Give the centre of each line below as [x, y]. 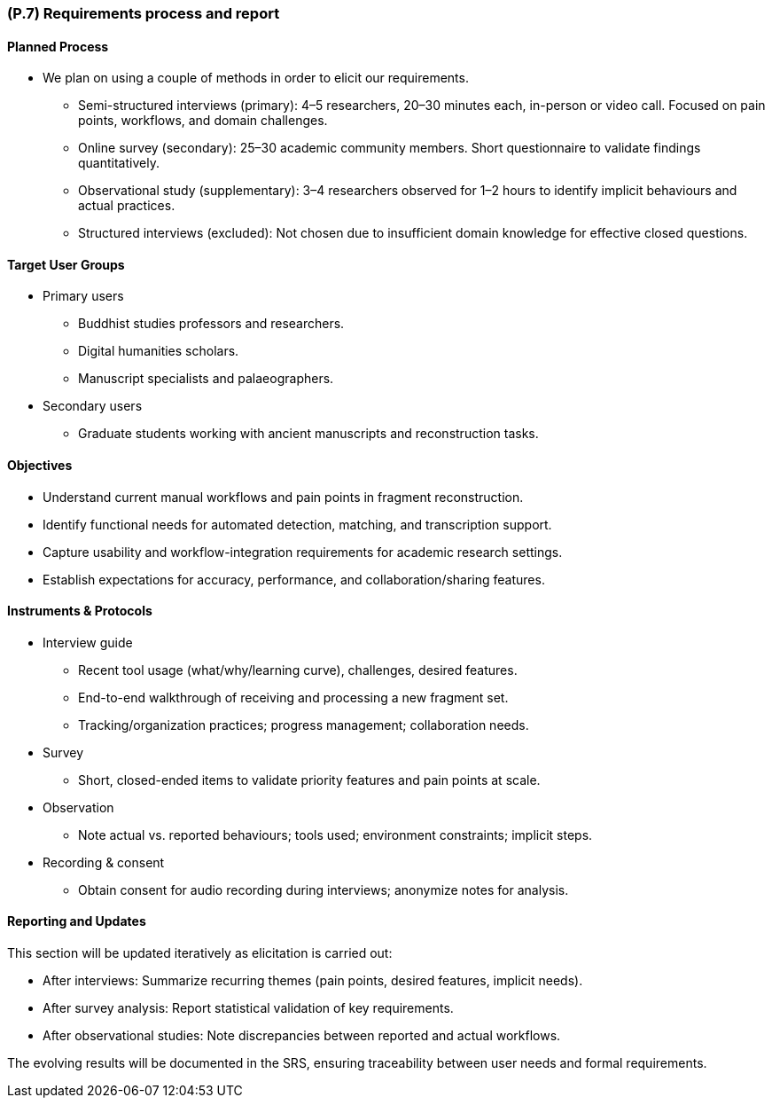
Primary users [83, 296]
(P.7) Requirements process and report [144, 13]
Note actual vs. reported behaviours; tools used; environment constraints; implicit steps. [335, 835]
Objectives [40, 466]
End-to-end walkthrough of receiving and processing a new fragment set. [293, 697]
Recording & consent [104, 862]
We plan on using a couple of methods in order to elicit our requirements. [256, 78]
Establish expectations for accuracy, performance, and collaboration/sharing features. [294, 579]
